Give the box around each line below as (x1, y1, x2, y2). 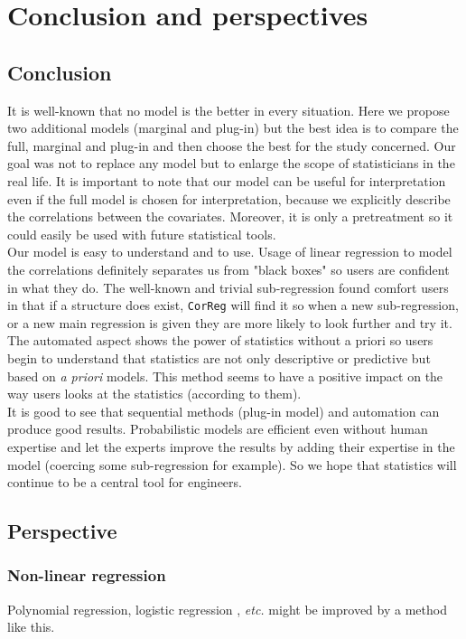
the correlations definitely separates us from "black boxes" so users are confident (7, 259, 450, 278)
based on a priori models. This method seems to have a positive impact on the (7, 366, 443, 385)
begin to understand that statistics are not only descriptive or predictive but (7, 348, 431, 367)
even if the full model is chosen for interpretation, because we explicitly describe (7, 189, 451, 208)
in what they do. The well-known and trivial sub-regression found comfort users (7, 277, 449, 296)
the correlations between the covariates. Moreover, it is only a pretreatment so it (7, 207, 453, 226)
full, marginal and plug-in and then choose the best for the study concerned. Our (7, 136, 456, 155)
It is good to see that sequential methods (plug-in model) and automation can (7, 401, 440, 420)
